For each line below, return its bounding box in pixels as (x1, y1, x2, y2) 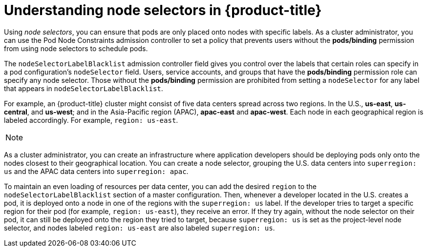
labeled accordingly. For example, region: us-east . (4, 116, 178, 124)
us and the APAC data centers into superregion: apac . (4, 167, 189, 175)
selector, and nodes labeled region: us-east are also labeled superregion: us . (4, 223, 275, 232)
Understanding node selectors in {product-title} (4, 2, 322, 19)
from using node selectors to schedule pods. (4, 44, 148, 53)
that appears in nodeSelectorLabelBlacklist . (4, 84, 163, 93)
